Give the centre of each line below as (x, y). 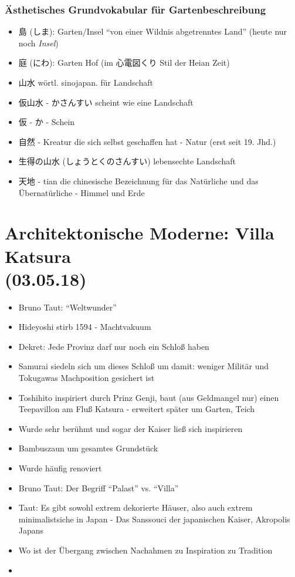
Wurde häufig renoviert (60, 468)
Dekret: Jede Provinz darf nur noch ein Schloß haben (114, 346)
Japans (31, 530)
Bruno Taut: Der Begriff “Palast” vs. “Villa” (99, 487)
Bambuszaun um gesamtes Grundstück (88, 448)
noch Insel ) (38, 43)
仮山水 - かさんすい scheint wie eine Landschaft (106, 102)
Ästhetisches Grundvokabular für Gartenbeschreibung (135, 9)
